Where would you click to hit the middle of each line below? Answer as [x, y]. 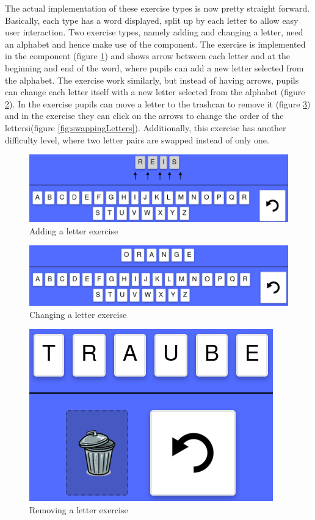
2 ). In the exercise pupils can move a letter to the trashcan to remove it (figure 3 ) [158, 103]
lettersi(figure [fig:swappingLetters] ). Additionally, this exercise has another [146, 127]
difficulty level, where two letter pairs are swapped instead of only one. [137, 139]
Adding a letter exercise [74, 230]
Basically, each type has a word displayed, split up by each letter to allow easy [152, 20]
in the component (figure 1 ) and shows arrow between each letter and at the [147, 56]
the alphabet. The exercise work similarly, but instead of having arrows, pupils [152, 80]
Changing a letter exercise [78, 314]
